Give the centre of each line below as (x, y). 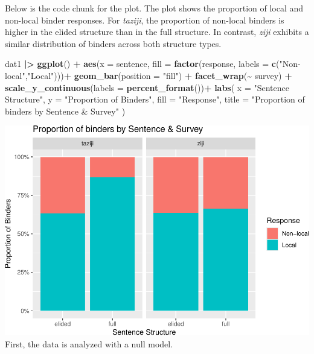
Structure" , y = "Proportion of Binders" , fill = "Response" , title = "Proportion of (155, 99)
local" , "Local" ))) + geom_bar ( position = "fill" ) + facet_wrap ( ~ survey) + (149, 75)
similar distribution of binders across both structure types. (113, 43)
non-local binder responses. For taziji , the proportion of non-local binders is (145, 20)
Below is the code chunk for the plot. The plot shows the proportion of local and (154, 8)
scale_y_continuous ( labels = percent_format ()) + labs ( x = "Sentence (147, 87)
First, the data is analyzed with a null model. (89, 343)
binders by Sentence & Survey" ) (65, 111)
